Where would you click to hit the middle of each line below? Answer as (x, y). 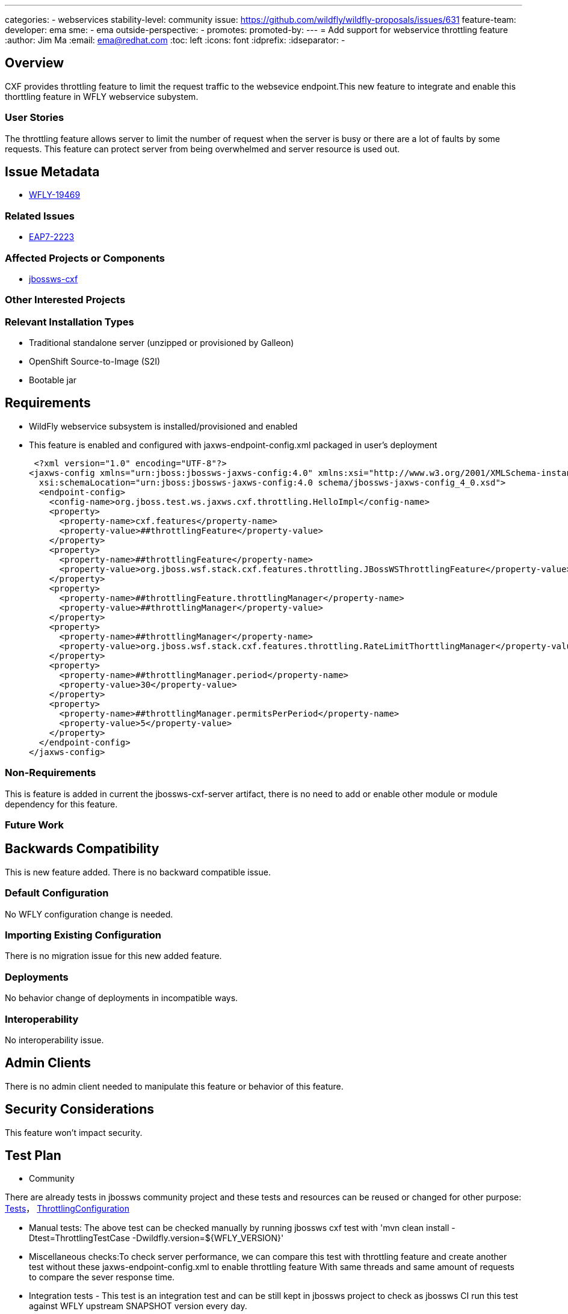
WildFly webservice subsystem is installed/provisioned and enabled (163, 426)
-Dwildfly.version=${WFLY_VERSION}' (208, 1238)
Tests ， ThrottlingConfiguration (67, 1209)
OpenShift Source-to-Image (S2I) (95, 362)
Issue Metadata (52, 172)
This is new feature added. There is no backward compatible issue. (138, 872)
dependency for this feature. (61, 804)
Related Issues (40, 216)
